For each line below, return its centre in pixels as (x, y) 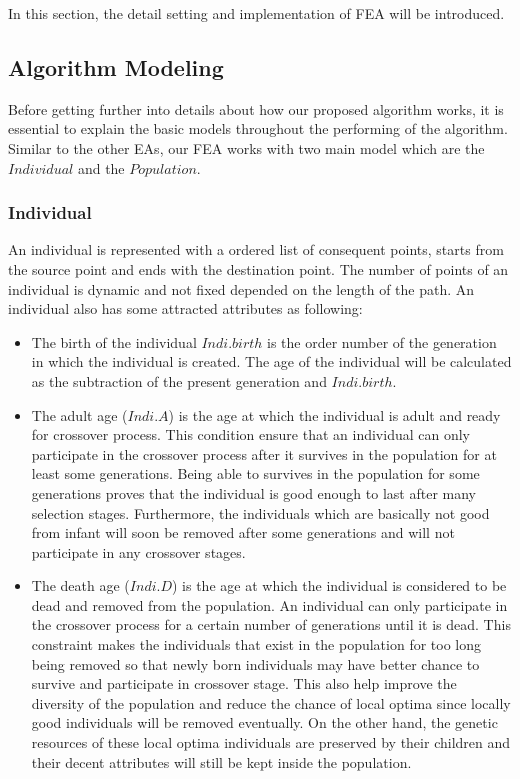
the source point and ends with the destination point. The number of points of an (258, 268)
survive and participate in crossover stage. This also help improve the (244, 683)
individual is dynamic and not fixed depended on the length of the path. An (241, 288)
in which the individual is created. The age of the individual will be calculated (271, 361)
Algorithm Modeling (116, 66)
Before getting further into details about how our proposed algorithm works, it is (256, 108)
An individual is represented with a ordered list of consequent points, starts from (256, 249)
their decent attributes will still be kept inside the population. (221, 761)
